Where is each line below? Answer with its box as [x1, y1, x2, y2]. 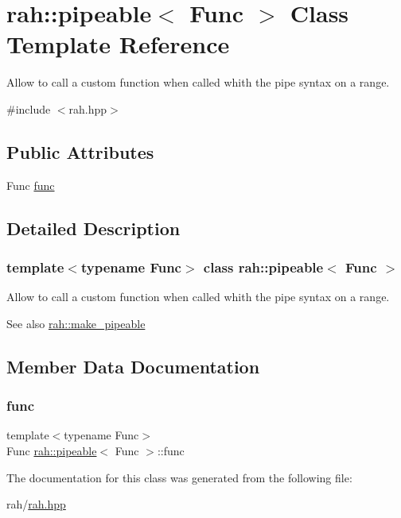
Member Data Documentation [6, 354, 260, 378]
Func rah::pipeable [6, 443, 97, 459]
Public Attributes [6, 139, 154, 164]
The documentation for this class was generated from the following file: [6, 469, 352, 485]
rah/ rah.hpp [6, 496, 66, 512]
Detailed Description [6, 215, 181, 240]
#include [6, 100, 51, 117]
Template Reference [6, 28, 230, 60]
